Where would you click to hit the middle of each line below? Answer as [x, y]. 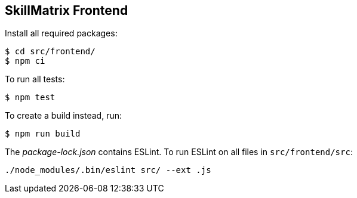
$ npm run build [43, 134]
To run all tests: [35, 79]
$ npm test [30, 98]
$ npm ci [25, 61]
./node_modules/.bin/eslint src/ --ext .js [108, 170]
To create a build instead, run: [64, 116]
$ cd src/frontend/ [50, 52]
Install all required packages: [61, 33]
